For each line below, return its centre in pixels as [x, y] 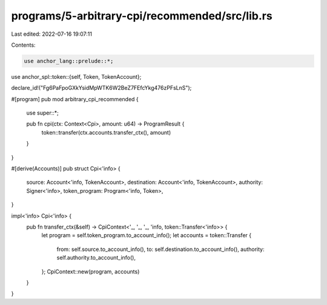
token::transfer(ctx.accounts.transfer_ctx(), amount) [106, 132]
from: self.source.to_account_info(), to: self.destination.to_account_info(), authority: [160, 249]
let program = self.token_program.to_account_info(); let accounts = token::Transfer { [146, 235]
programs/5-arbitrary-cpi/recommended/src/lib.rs [142, 16]
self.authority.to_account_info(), [96, 258]
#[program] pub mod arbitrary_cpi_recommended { [75, 99]
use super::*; [42, 113]
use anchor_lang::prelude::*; [69, 61]
